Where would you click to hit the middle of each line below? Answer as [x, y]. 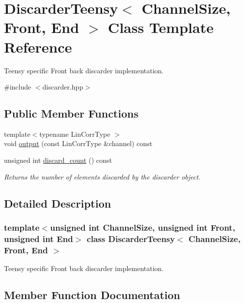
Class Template [161, 27]
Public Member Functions [71, 113]
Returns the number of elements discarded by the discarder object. [102, 176]
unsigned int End [39, 238]
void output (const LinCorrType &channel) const [78, 143]
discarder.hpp [63, 87]
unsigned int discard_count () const [58, 160]
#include [18, 87]
